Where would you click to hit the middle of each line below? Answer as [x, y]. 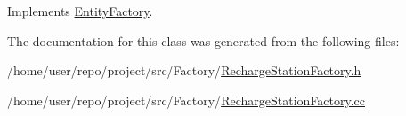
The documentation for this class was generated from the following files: [203, 40]
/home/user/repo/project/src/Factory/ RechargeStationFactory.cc [186, 100]
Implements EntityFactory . [80, 11]
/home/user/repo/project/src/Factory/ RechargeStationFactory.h [184, 70]
